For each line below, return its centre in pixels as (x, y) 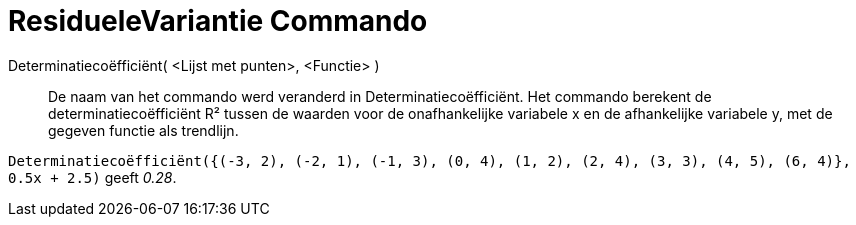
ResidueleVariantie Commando (218, 21)
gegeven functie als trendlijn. (143, 130)
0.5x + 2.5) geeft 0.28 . (92, 177)
